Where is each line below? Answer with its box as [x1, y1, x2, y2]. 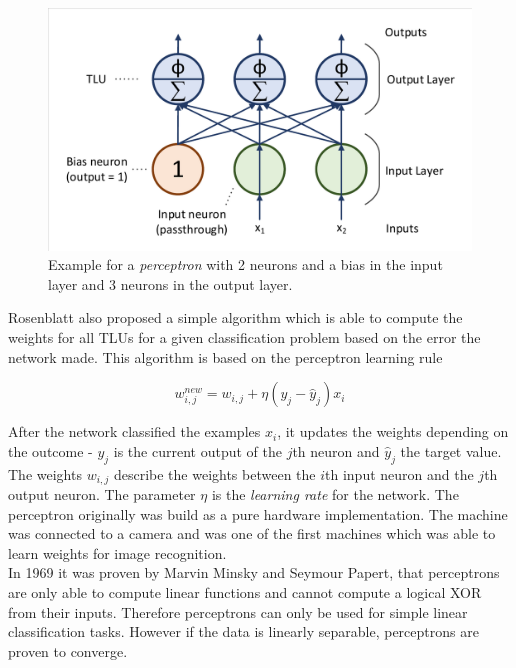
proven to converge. [8, 640, 128, 661]
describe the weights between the [113, 463, 316, 484]
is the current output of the [113, 440, 282, 461]
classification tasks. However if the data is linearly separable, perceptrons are [8, 621, 479, 642]
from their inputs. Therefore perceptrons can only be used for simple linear [8, 601, 468, 622]
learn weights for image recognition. [8, 542, 227, 563]
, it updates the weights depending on [277, 421, 509, 442]
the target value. [400, 440, 502, 461]
